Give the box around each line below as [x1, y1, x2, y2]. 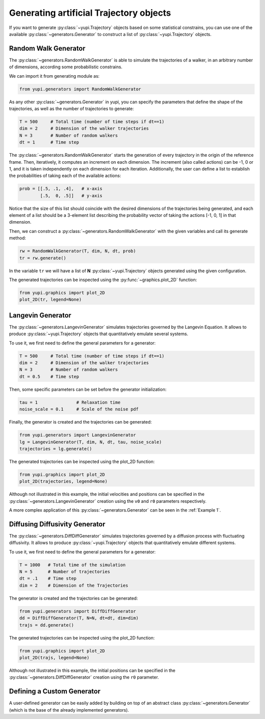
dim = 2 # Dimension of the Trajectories [19, 582, 129, 588]
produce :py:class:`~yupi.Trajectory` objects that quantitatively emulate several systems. [9, 331, 188, 337]
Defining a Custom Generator [9, 687, 101, 695]
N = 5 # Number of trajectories [19, 569, 110, 575]
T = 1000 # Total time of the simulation [19, 562, 126, 568]
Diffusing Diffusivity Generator [9, 520, 106, 528]
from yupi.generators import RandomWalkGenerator [19, 86, 141, 92]
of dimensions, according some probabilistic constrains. [9, 64, 123, 70]
